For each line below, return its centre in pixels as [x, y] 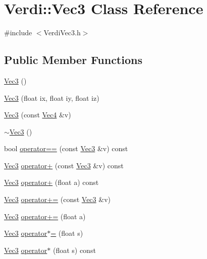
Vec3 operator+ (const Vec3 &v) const [64, 165]
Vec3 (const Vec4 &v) [38, 115]
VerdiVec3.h [62, 33]
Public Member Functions [73, 60]
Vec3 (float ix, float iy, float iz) [52, 98]
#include [18, 33]
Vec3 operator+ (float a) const [51, 182]
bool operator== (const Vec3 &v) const [66, 148]
